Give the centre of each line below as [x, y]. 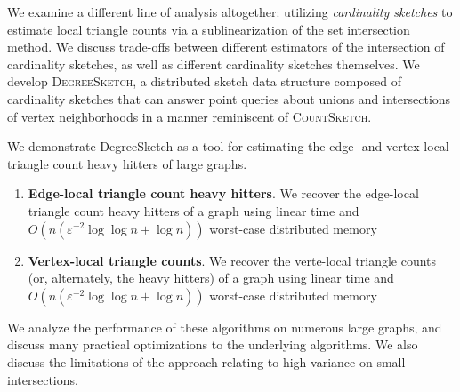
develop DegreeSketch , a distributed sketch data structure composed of [205, 81]
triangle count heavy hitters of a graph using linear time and [194, 210]
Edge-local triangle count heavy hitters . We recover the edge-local [223, 193]
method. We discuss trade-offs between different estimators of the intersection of [226, 47]
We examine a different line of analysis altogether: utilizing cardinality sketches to [230, 12]
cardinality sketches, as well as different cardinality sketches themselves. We [214, 64]
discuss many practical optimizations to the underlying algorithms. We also [213, 344]
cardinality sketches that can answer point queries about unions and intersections [229, 98]
